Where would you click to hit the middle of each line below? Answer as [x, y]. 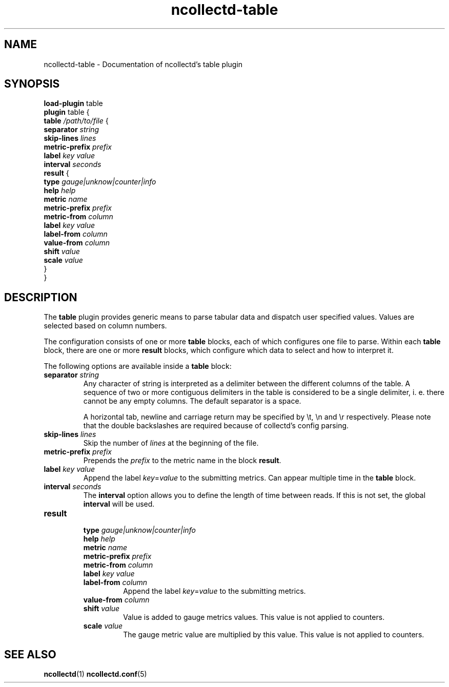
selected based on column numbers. [105, 326]
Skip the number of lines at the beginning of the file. [171, 443]
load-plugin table [73, 103]
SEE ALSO [30, 654]
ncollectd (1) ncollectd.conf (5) [95, 674]
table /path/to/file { [76, 121]
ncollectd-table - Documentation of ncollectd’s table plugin [143, 64]
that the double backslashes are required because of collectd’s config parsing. [216, 426]
